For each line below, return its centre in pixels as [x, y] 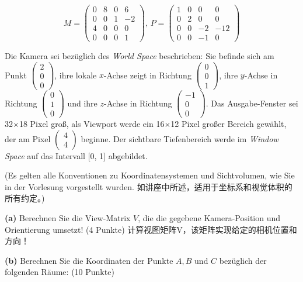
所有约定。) [25, 198]
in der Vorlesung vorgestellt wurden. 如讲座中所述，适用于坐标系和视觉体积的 [149, 186]
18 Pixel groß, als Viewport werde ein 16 [92, 124]
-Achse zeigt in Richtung [147, 75]
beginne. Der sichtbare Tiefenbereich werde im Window [180, 138]
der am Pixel [28, 138]
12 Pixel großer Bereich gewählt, [229, 124]
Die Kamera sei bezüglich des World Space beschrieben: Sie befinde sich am [140, 56]
